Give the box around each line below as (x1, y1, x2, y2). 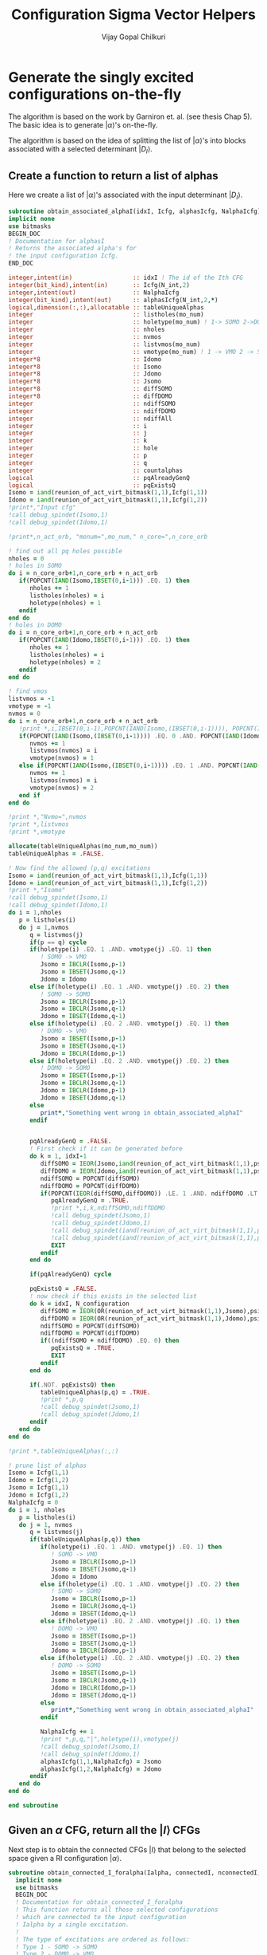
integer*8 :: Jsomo (8, 377, 161, 386)
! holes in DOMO (8, 621, 62, 629)
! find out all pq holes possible (8, 547, 123, 555)
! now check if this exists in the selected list (29, 1292, 197, 1300)
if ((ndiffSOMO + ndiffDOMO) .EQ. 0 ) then (40, 1337, 180, 1345)
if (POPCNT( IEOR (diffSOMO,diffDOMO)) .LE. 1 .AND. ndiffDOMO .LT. (40, 1190, 261, 1198)
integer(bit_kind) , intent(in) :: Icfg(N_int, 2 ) (8, 281, 191, 289)
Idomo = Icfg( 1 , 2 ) (8, 1477, 69, 1485)
